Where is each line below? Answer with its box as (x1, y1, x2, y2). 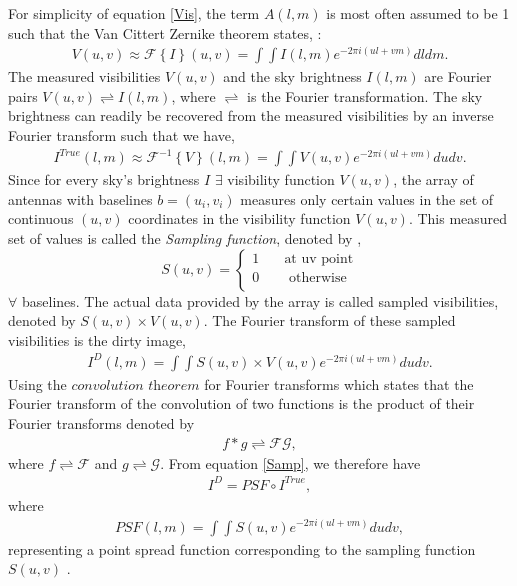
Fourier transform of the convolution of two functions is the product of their (8, 393, 475, 414)
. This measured (408, 208, 508, 229)
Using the (8, 373, 67, 394)
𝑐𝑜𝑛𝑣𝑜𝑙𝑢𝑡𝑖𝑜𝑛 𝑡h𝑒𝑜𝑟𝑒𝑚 (71, 378, 200, 393)
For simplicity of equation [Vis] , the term (8, 3, 260, 23)
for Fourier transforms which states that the (204, 373, 474, 394)
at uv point (284, 251, 354, 266)
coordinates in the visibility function (128, 208, 351, 229)
